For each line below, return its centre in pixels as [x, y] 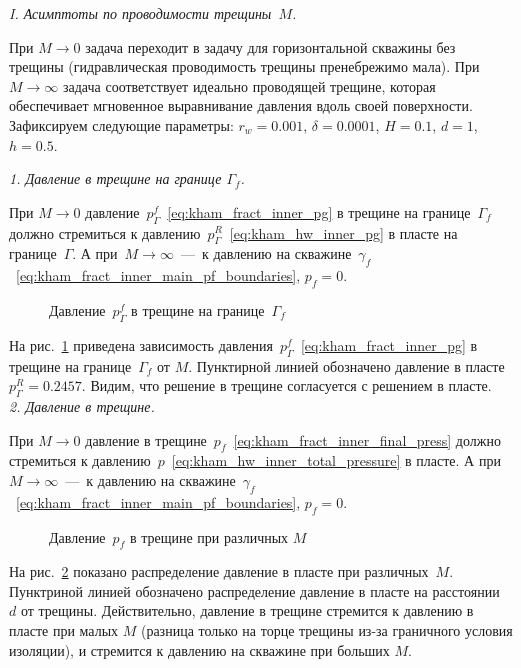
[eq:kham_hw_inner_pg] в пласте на [343, 232]
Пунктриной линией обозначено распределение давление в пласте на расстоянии [254, 590]
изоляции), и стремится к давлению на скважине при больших [199, 649]
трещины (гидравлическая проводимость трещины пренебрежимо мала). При [244, 66]
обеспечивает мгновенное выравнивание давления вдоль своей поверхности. [241, 105]
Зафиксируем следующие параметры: [121, 124]
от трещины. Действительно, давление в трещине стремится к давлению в [247, 610]
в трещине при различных [209, 536]
